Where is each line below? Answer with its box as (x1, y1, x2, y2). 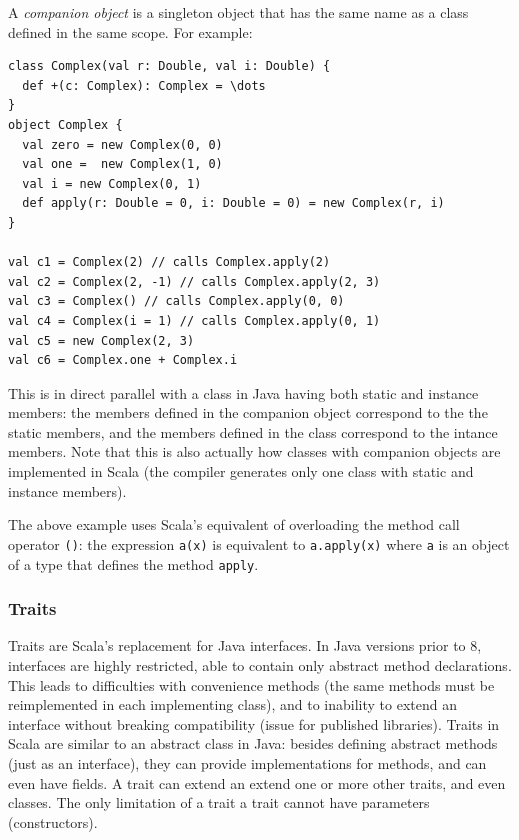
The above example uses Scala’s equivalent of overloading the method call (8, 514, 460, 535)
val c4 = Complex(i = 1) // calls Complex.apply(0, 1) (8, 313, 381, 328)
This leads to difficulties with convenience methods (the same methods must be (8, 674, 495, 695)
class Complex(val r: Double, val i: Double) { (8, 59, 331, 74)
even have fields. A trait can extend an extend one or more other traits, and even (8, 772, 506, 793)
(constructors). (8, 811, 98, 832)
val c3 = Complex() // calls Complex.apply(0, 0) (8, 294, 345, 309)
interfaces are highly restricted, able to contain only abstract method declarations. (8, 654, 512, 675)
